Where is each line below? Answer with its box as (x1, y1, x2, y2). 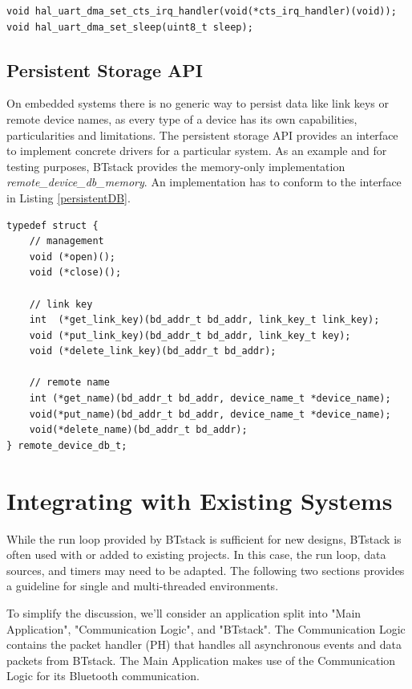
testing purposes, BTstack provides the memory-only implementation (6, 157, 345, 174)
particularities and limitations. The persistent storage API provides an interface (6, 126, 398, 143)
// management (29, 235, 104, 247)
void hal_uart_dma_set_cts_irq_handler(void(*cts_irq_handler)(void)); (6, 6, 397, 17)
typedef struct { (6, 219, 99, 231)
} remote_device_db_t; (6, 439, 127, 451)
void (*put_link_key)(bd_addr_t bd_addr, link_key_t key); (29, 329, 351, 341)
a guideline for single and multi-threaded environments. (6, 577, 279, 594)
